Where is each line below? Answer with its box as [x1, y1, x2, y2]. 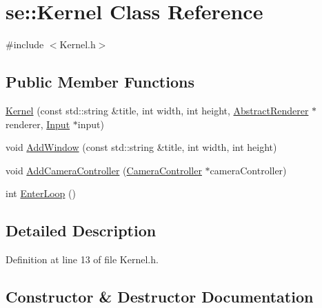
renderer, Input [6, 116, 70, 131]
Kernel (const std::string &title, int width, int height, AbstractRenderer [6, 103, 309, 117]
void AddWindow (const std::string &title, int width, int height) [6, 140, 277, 154]
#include [6, 37, 44, 52]
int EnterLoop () [6, 186, 76, 201]
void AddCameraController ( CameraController [6, 163, 202, 177]
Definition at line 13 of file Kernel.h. [6, 252, 159, 267]
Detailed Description [6, 220, 157, 241]
